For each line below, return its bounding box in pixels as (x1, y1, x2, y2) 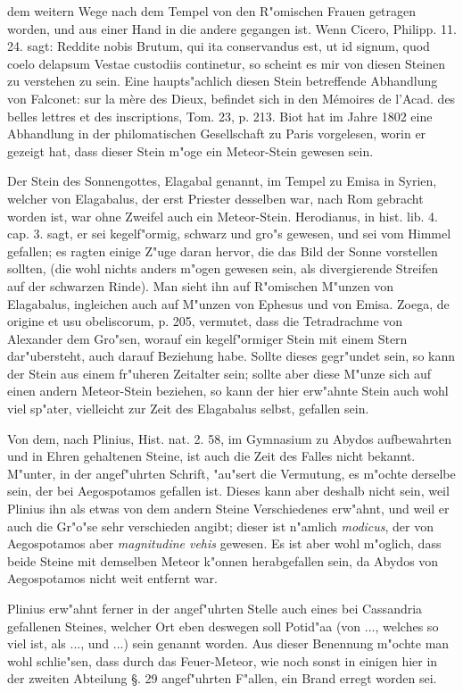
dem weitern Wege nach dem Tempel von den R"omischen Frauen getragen (7, 2, 417, 20)
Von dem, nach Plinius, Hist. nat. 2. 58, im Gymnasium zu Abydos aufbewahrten (7, 429, 452, 447)
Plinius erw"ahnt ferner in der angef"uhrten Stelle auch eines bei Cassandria (7, 599, 423, 617)
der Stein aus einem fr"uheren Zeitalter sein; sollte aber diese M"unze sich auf (7, 363, 431, 382)
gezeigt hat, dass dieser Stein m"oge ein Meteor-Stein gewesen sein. (7, 141, 374, 160)
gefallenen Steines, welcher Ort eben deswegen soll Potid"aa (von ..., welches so (7, 616, 439, 635)
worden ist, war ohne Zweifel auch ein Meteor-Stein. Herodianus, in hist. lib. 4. (7, 206, 439, 225)
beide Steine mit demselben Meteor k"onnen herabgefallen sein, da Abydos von (7, 551, 439, 570)
